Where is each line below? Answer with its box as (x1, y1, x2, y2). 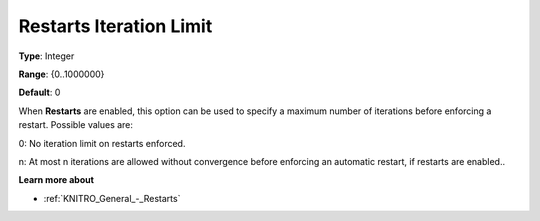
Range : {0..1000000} (18, 68, 105, 80)
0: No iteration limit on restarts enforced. (18, 137, 186, 149)
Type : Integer (18, 50, 75, 62)
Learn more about (18, 174, 95, 186)
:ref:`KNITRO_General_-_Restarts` (43, 192, 181, 204)
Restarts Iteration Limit (18, 15, 213, 37)
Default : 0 (18, 86, 61, 99)
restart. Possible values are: (18, 119, 134, 131)
